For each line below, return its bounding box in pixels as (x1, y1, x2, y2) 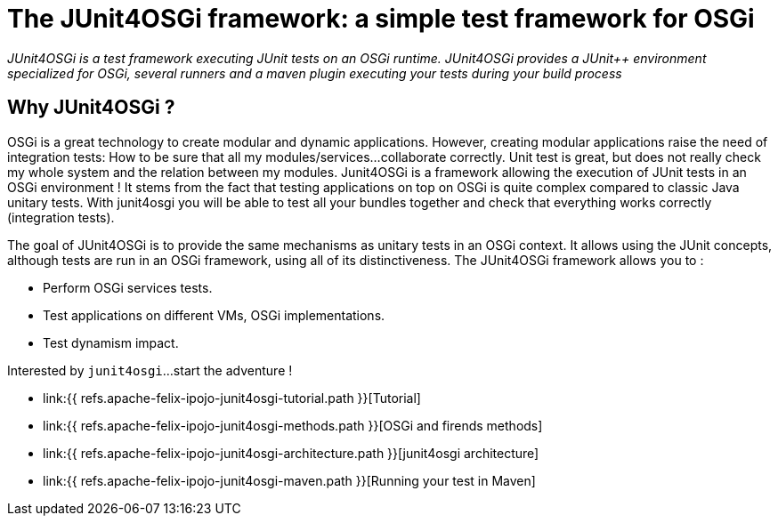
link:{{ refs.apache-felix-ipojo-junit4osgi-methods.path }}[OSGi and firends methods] (43, 417, 543, 433)
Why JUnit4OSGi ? (7, 96, 175, 119)
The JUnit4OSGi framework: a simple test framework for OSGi (7, 4, 755, 34)
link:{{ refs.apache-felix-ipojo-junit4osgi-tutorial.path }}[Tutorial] (43, 390, 421, 406)
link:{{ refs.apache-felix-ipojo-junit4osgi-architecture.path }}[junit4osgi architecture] (43, 445, 539, 461)
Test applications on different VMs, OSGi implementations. (43, 307, 385, 323)
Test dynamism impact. (43, 334, 179, 350)
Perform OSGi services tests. (43, 279, 213, 295)
